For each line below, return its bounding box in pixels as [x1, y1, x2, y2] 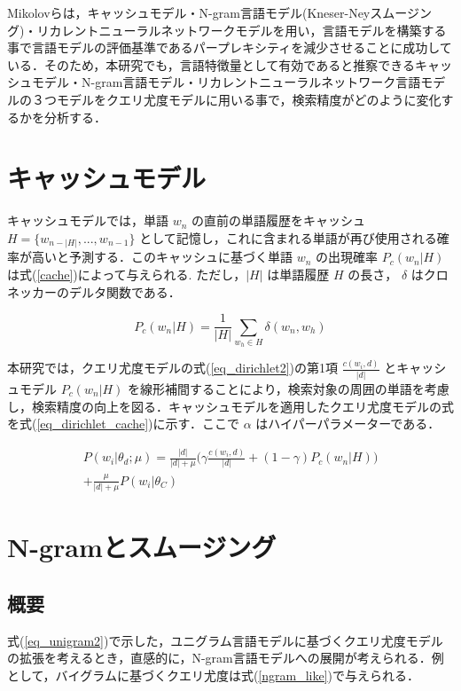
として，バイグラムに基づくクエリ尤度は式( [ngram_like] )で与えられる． [7, 665, 420, 684]
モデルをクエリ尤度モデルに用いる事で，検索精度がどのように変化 [56, 90, 441, 108]
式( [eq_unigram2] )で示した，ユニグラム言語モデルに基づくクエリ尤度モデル [7, 631, 443, 649]
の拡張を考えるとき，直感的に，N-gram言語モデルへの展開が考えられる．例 [7, 648, 444, 667]
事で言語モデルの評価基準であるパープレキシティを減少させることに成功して [7, 38, 452, 57]
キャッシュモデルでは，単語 [7, 211, 168, 230]
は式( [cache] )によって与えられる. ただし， [7, 264, 246, 283]
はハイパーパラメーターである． [255, 414, 441, 433]
